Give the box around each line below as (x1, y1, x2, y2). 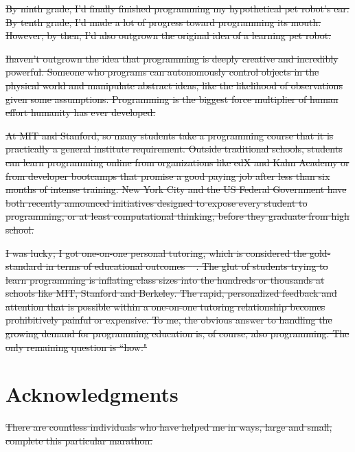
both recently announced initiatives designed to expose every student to (5, 195, 308, 210)
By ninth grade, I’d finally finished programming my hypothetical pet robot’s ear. (5, 1, 350, 15)
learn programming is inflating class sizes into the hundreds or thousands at (5, 272, 325, 286)
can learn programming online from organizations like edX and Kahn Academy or (5, 155, 350, 169)
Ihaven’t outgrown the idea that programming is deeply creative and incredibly (5, 51, 339, 65)
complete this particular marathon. (5, 433, 153, 447)
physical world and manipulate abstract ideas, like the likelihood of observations (5, 78, 343, 92)
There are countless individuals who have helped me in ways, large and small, (5, 420, 332, 434)
